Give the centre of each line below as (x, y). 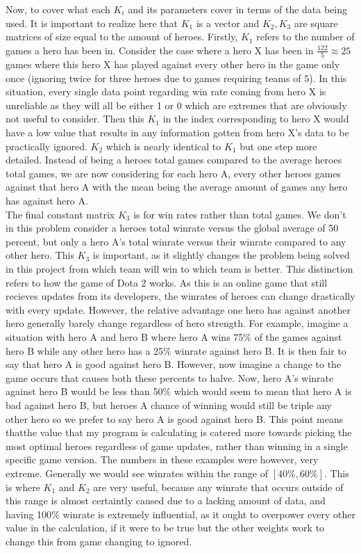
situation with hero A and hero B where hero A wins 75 (125, 336)
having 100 (29, 514)
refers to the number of (305, 37)
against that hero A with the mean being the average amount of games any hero (177, 187)
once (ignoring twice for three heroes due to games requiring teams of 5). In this (176, 78)
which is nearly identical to (163, 146)
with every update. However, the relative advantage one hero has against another (178, 309)
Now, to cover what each (58, 9)
